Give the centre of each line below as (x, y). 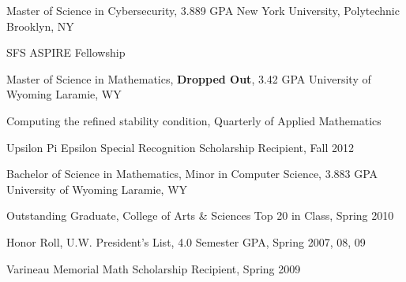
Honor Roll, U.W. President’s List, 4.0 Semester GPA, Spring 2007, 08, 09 (186, 241)
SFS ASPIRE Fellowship (66, 52)
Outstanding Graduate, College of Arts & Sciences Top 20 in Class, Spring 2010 (200, 215)
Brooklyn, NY (40, 26)
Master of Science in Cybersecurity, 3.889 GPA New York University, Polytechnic (203, 10)
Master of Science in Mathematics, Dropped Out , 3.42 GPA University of (189, 78)
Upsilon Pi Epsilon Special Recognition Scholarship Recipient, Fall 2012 (180, 147)
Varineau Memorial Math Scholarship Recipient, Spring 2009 (154, 268)
